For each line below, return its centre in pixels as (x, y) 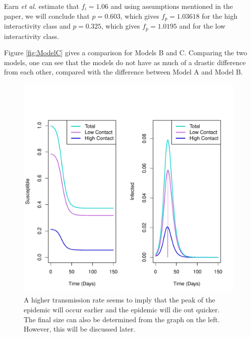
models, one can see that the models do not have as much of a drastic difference (125, 62)
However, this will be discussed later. (80, 329)
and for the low (202, 26)
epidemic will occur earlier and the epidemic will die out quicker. (122, 310)
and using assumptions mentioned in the (172, 6)
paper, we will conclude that (47, 16)
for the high (220, 16)
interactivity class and (37, 26)
